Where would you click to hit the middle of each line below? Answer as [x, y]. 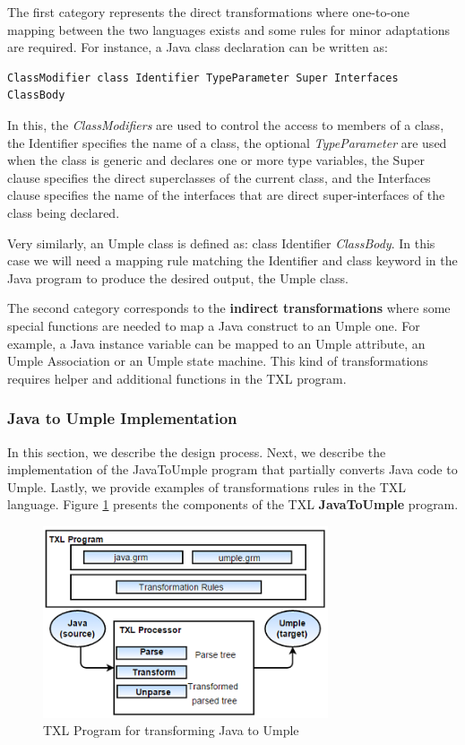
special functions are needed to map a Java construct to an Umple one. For [214, 325]
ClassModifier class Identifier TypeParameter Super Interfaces [203, 78]
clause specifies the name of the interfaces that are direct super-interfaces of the [226, 195]
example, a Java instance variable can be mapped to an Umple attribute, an [216, 343]
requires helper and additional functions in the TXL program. [177, 378]
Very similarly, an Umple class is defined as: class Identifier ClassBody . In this [221, 243]
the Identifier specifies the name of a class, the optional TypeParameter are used [227, 142]
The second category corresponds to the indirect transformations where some [229, 308]
